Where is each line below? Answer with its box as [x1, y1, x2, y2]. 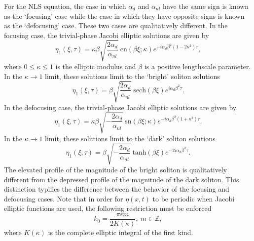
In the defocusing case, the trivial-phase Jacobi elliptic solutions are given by [4, 102, 237, 112]
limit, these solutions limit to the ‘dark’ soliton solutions [45, 133, 216, 143]
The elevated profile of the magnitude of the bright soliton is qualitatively [4, 164, 227, 174]
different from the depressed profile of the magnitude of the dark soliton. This [4, 174, 239, 184]
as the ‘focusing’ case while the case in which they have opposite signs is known [4, 10, 245, 21]
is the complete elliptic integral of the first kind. [48, 227, 193, 237]
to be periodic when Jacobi [152, 193, 235, 203]
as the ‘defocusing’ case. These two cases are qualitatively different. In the [4, 20, 228, 31]
